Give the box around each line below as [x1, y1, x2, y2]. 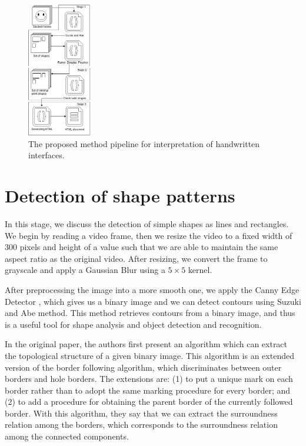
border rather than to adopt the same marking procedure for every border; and [5, 384, 291, 396]
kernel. [188, 264, 212, 276]
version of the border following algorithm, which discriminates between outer [5, 361, 282, 373]
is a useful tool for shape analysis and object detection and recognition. [5, 318, 262, 330]
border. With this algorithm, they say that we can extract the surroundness [5, 407, 278, 419]
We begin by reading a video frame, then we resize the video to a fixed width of [5, 229, 292, 241]
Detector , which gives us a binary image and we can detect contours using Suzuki [5, 295, 301, 307]
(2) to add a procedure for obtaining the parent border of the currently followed [5, 395, 293, 408]
